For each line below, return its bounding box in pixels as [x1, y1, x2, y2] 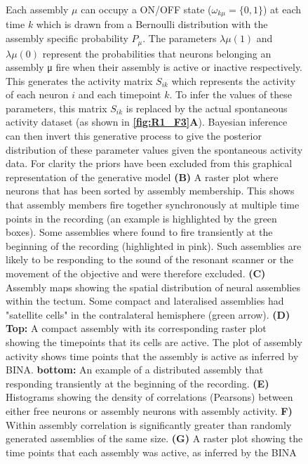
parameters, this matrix [6, 100, 107, 115]
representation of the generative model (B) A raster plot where [6, 169, 279, 184]
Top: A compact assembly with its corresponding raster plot [6, 321, 267, 336]
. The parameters [142, 31, 217, 46]
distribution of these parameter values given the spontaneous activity [6, 142, 303, 157]
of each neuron [6, 87, 69, 102]
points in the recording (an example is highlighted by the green [6, 211, 277, 225]
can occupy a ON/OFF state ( [81, 2, 212, 16]
